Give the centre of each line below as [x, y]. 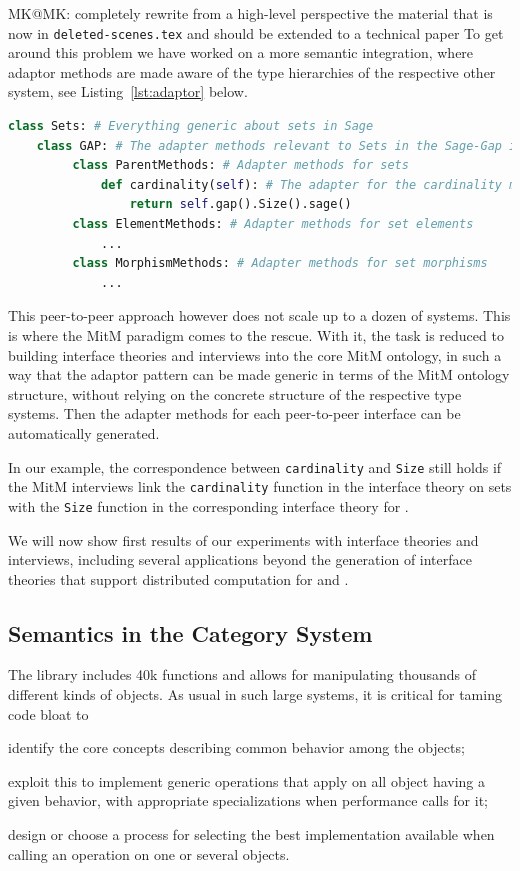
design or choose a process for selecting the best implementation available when [251, 834]
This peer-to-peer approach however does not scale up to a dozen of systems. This [259, 315]
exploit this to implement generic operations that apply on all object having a [247, 780]
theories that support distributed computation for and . [178, 578]
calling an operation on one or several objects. [149, 853]
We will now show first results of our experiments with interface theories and [243, 539]
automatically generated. [84, 432]
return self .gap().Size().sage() [240, 204]
